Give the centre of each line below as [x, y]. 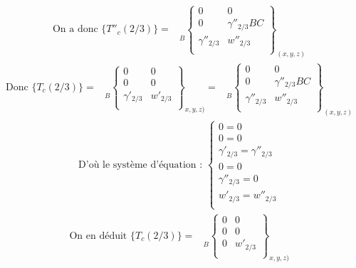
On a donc [75, 30]
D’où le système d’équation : [141, 165]
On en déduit [98, 236]
